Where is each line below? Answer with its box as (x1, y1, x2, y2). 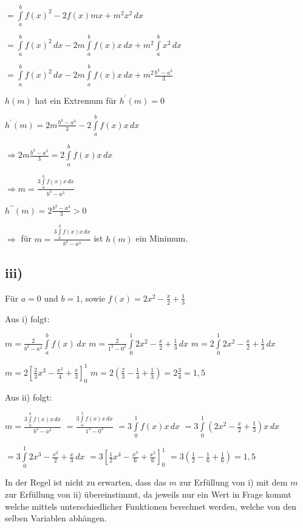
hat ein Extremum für (35, 93, 117, 106)
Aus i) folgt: (5, 312, 50, 325)
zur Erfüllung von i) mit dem (179, 476, 288, 489)
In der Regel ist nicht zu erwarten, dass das (5, 476, 166, 489)
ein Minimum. (135, 232, 188, 245)
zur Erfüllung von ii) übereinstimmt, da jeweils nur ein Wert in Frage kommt (5, 488, 291, 501)
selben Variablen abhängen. (5, 512, 107, 524)
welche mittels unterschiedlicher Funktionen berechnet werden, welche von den (5, 499, 296, 512)
